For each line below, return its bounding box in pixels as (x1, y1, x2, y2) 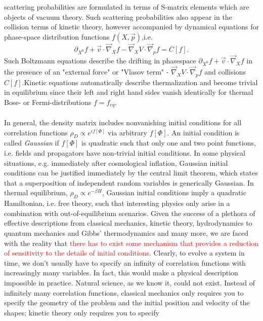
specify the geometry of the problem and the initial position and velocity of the (4, 297, 250, 308)
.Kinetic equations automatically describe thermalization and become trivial (22, 77, 258, 87)
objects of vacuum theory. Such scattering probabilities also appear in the (4, 11, 232, 22)
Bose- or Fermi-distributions (4, 96, 92, 107)
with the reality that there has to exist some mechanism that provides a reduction (4, 237, 258, 248)
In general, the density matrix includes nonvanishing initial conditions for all (4, 117, 242, 128)
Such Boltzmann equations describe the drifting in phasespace (4, 55, 196, 66)
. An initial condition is (167, 127, 240, 137)
